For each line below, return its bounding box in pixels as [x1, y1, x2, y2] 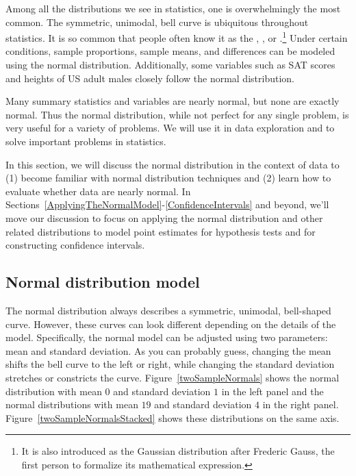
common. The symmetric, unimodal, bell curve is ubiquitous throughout [5, 14, 309, 29]
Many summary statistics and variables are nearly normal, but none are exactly [5, 94, 340, 108]
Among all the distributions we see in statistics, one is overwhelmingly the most [5, 1, 341, 15]
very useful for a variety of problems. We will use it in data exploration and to [5, 121, 335, 135]
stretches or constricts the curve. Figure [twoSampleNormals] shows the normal [5, 370, 340, 384]
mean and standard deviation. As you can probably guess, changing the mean [5, 343, 331, 358]
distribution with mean [5, 384, 102, 398]
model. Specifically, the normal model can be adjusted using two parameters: [5, 330, 328, 345]
